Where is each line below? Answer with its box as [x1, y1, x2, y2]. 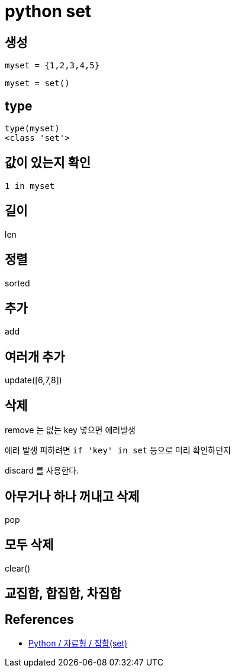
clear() [5, 563, 31, 573]
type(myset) [5, 124, 60, 134]
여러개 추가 [5, 349, 65, 364]
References [5, 611, 74, 627]
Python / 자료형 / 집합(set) [28, 638, 128, 649]
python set [5, 1, 92, 21]
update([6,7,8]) [5, 375, 62, 386]
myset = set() [5, 78, 70, 89]
